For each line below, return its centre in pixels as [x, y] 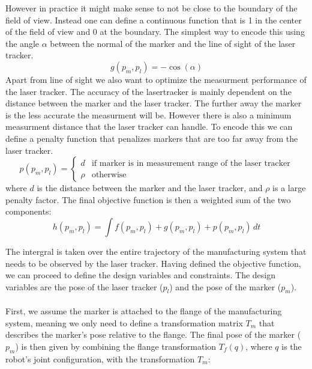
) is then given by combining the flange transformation [116, 346]
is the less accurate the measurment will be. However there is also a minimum [148, 114]
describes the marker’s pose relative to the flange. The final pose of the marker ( [153, 334]
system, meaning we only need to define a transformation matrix [124, 322]
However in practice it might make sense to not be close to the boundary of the [151, 8]
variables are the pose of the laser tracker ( [84, 286]
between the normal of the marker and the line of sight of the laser [173, 43]
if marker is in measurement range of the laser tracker [191, 163]
